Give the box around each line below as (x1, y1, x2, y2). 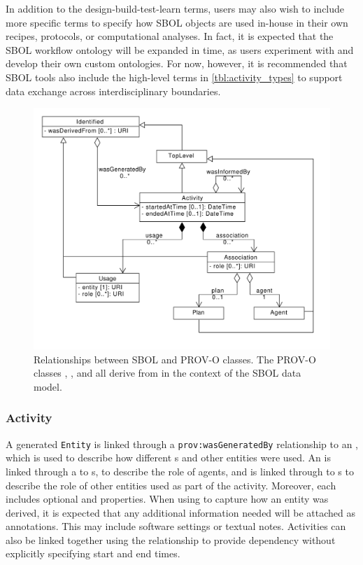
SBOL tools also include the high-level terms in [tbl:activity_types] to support (6, 69, 343, 84)
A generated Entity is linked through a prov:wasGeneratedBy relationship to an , (6, 436, 359, 451)
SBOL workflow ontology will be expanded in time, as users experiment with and (6, 42, 354, 57)
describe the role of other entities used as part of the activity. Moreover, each (6, 477, 336, 492)
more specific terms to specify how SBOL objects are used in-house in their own (6, 15, 348, 29)
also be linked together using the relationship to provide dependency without (6, 532, 336, 547)
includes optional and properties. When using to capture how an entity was (6, 491, 329, 506)
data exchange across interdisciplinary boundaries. (6, 83, 221, 98)
